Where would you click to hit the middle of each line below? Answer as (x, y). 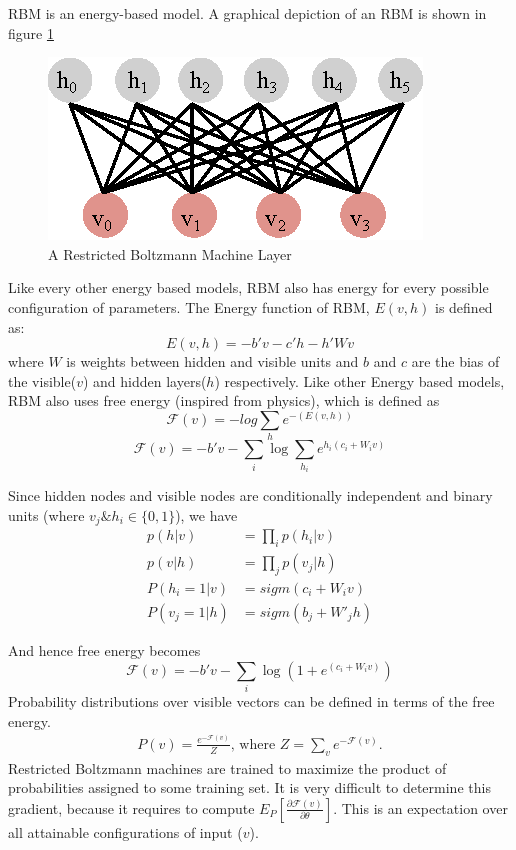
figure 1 (31, 32)
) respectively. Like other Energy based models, (359, 380)
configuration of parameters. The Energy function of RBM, (189, 306)
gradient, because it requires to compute (131, 807)
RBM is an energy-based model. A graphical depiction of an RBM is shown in (247, 13)
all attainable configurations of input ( (125, 831)
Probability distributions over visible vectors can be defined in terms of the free (251, 700)
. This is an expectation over (420, 807)
